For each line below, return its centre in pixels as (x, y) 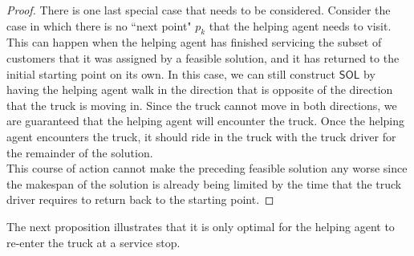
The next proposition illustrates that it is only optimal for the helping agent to (201, 226)
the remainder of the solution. (80, 152)
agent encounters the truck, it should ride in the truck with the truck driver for (201, 136)
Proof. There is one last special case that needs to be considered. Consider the (199, 10)
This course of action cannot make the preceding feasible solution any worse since (207, 168)
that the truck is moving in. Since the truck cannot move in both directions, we (202, 105)
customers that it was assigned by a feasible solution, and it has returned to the (203, 57)
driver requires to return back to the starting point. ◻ (140, 199)
